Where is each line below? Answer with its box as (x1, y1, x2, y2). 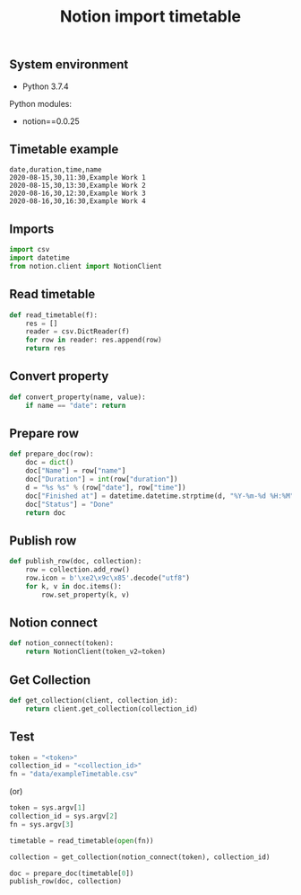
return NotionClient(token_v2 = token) (25, 647, 167, 657)
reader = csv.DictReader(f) (25, 327, 130, 336)
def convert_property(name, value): (9, 393, 146, 402)
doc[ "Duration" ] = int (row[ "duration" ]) (25, 474, 178, 484)
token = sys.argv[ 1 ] (9, 803, 87, 812)
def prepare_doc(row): (9, 449, 94, 459)
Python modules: (9, 98, 72, 109)
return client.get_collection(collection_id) (25, 704, 199, 713)
